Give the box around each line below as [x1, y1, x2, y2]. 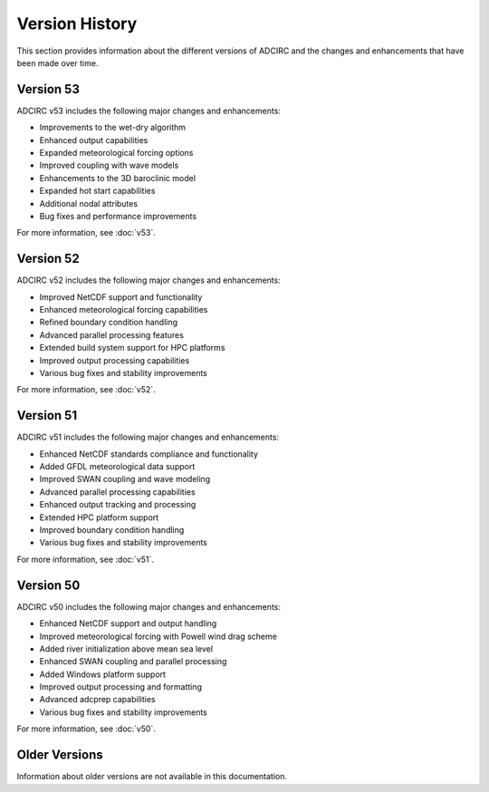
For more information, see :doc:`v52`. [16, 384, 156, 395]
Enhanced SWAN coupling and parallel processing [39, 656, 227, 667]
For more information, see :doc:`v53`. [16, 227, 156, 238]
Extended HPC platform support [39, 512, 159, 523]
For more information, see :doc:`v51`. [16, 554, 154, 565]
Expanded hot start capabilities [39, 186, 156, 197]
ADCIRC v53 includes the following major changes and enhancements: [16, 105, 281, 116]
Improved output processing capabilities [39, 354, 190, 366]
